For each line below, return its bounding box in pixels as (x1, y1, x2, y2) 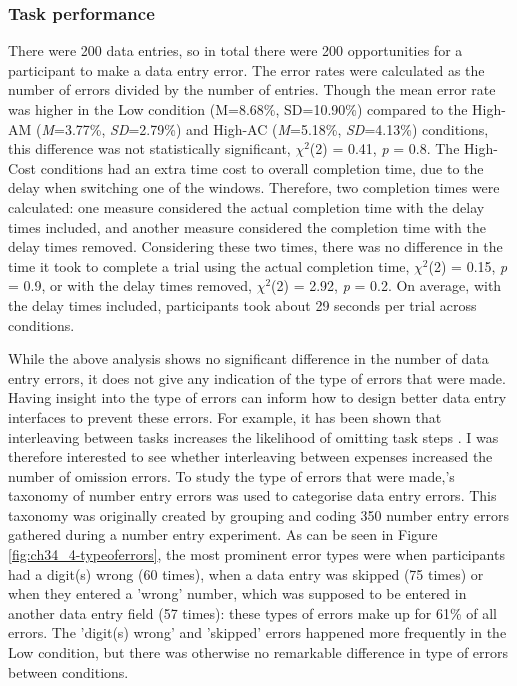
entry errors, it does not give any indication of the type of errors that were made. (8, 367, 506, 388)
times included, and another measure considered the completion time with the (8, 216, 486, 237)
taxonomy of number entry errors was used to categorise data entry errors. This (8, 485, 497, 506)
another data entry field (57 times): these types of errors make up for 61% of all (8, 602, 497, 623)
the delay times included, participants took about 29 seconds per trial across (8, 294, 477, 315)
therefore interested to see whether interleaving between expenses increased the (8, 446, 493, 467)
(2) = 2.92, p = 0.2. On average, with (271, 275, 502, 296)
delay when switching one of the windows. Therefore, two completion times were (8, 177, 500, 198)
